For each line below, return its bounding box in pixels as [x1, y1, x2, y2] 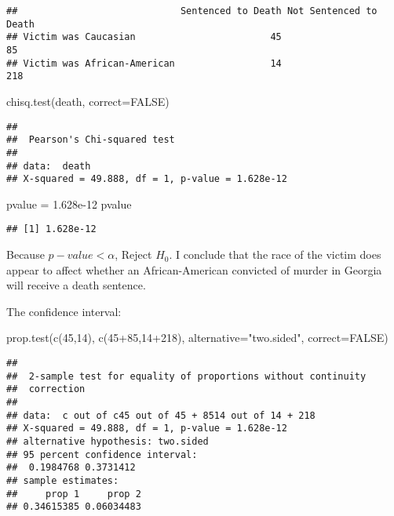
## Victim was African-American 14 [6, 57, 282, 69]
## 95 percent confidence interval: [6, 449, 198, 460]
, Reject [115, 246, 152, 263]
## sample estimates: [6, 474, 119, 486]
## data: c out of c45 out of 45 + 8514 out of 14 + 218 [6, 409, 316, 421]
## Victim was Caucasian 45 [6, 31, 282, 43]
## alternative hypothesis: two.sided [6, 435, 209, 447]
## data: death [6, 160, 91, 172]
